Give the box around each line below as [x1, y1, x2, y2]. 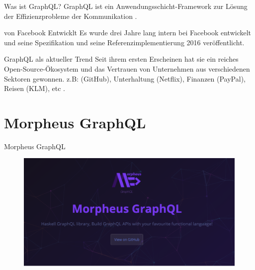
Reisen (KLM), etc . [4, 83, 65, 93]
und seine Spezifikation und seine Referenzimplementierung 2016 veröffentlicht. [4, 37, 245, 47]
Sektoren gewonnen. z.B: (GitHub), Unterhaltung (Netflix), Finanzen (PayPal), [4, 73, 246, 84]
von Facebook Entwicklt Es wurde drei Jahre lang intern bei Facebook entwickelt [4, 27, 252, 38]
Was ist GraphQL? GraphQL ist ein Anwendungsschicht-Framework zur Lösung [4, 1, 248, 11]
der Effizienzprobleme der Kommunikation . [4, 10, 137, 21]
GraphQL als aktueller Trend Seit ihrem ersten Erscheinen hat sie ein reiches [4, 54, 239, 64]
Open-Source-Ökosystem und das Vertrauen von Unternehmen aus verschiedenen [4, 63, 250, 74]
